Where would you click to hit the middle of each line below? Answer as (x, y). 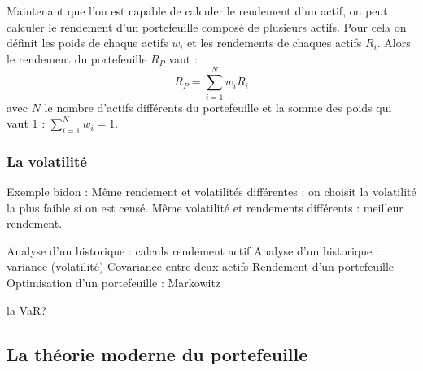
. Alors (394, 43)
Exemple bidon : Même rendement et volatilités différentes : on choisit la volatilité (211, 192)
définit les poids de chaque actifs (87, 43)
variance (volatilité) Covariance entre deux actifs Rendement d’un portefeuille (201, 266)
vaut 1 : (26, 123)
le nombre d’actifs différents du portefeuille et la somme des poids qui (218, 107)
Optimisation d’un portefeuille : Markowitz (114, 283)
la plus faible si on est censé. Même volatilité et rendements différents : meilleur (205, 207)
